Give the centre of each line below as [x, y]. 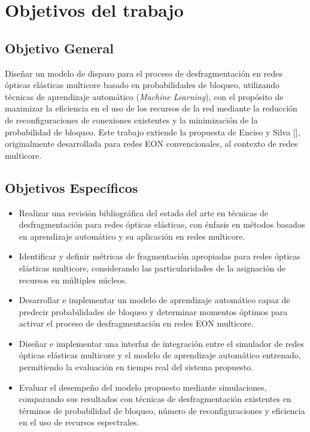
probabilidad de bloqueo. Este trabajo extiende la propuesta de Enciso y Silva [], [153, 132]
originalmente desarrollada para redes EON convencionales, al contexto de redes [151, 144]
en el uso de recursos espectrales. [79, 422]
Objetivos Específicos [72, 187]
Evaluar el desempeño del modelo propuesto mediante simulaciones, [143, 387]
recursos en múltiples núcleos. [73, 280]
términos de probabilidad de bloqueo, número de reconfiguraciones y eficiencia [162, 410]
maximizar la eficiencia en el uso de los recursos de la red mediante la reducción [151, 108]
